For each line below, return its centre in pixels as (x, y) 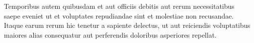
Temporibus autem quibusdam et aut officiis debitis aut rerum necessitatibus (119, 6)
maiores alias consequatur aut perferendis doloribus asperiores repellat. (110, 34)
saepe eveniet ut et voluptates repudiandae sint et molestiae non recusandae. (119, 15)
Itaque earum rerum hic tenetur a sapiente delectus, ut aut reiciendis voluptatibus (127, 25)
